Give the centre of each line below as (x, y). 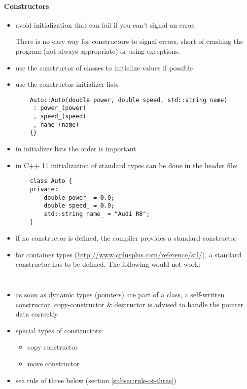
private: (44, 189)
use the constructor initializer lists (67, 84)
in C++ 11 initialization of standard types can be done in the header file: (127, 165)
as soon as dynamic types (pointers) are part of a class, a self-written (120, 294)
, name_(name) (56, 124)
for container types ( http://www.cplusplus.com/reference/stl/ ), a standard (128, 254)
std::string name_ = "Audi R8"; (97, 214)
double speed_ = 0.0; (79, 206)
